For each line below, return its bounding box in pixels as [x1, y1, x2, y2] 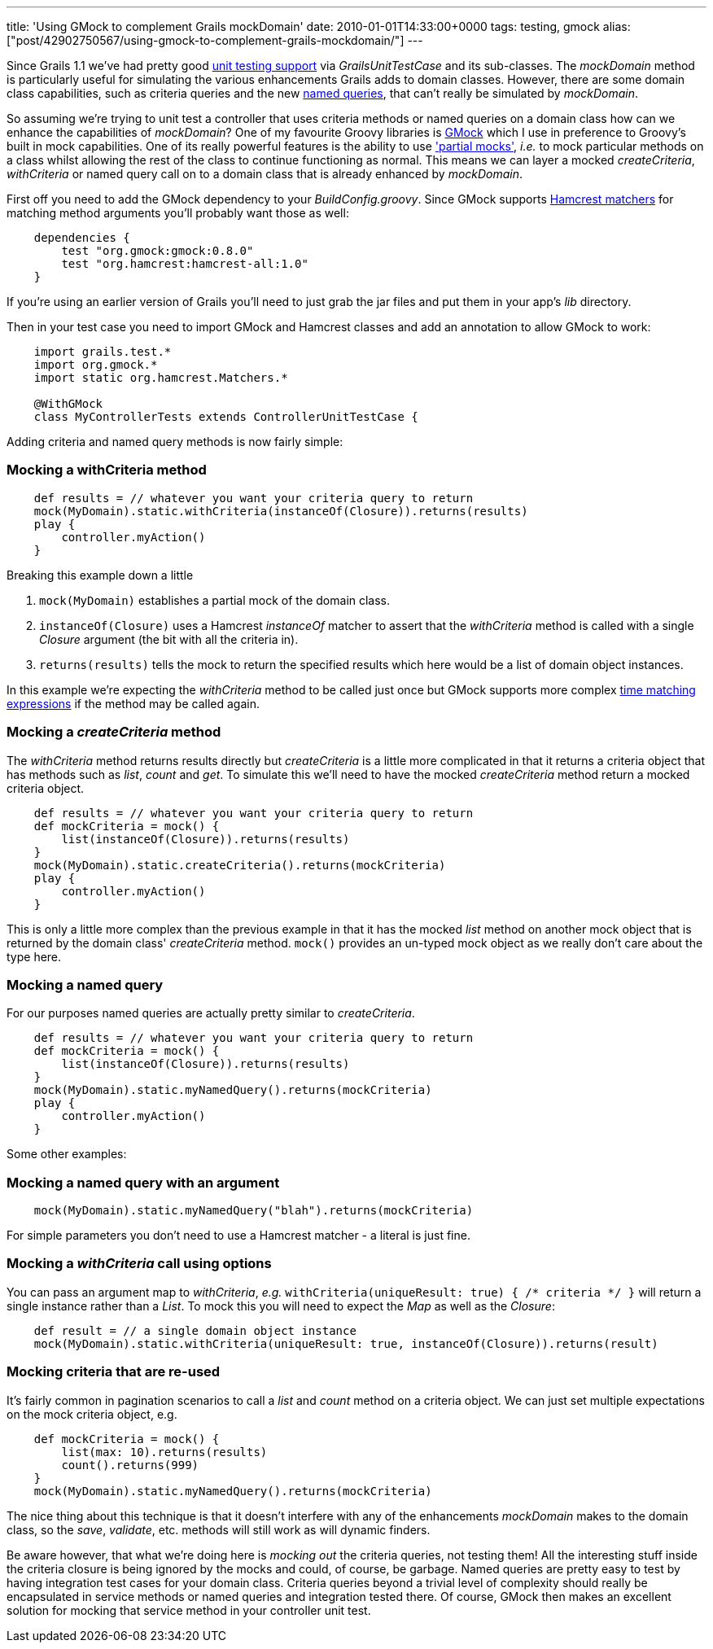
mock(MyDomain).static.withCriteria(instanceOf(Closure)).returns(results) [33, 504, 528, 518]
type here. [7, 949, 62, 964]
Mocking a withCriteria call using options [7, 1255, 272, 1272]
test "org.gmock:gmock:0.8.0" [61, 244, 254, 257]
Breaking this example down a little [7, 567, 194, 582]
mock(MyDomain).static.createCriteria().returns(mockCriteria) [33, 858, 446, 872]
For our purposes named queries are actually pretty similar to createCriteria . [7, 1006, 415, 1021]
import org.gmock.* [33, 358, 158, 371]
